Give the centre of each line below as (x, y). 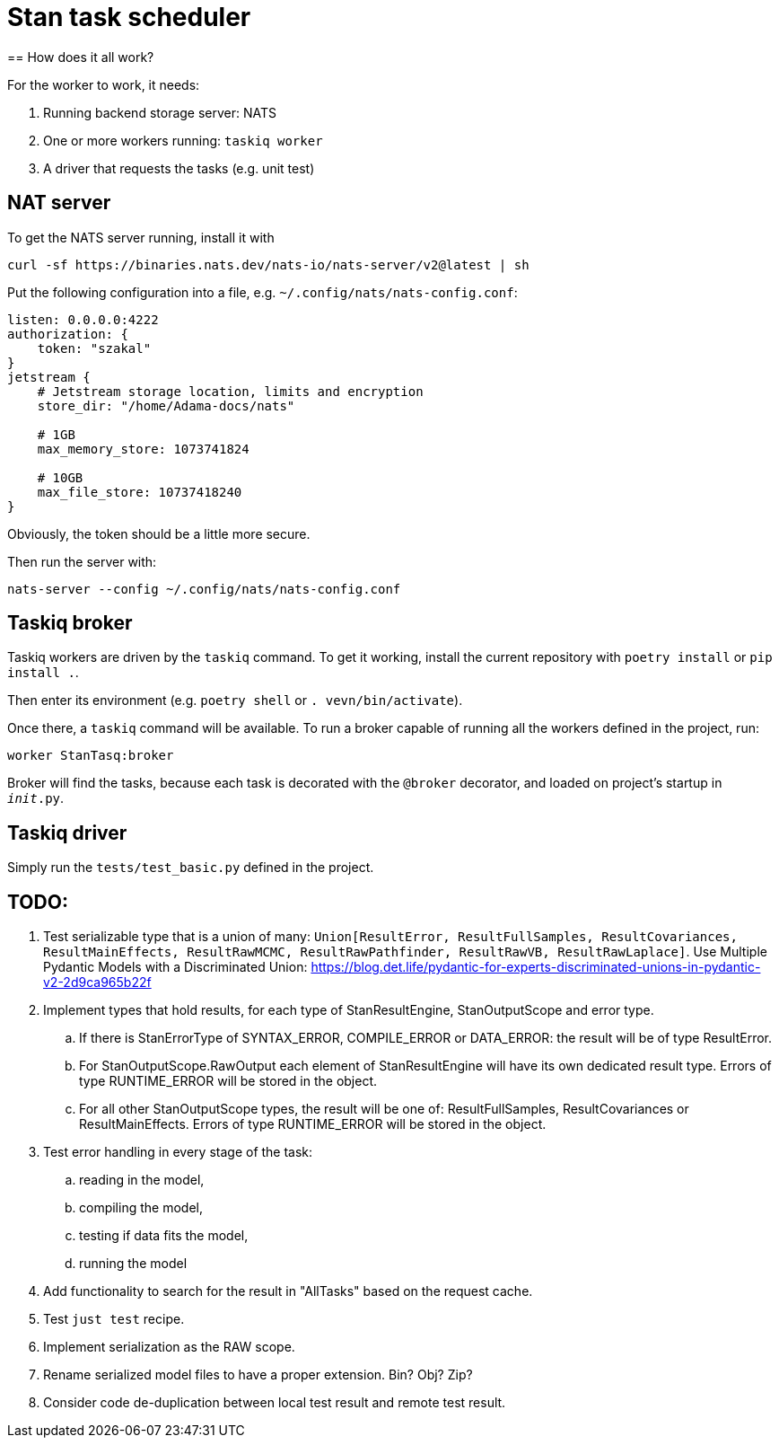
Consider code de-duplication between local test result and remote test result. (275, 1403)
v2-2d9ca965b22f (97, 982)
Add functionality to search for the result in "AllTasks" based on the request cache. (288, 1291)
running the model (133, 1264)
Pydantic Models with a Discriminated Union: (175, 967)
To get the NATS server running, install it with (141, 237)
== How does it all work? (81, 57)
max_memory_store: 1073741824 (143, 449)
